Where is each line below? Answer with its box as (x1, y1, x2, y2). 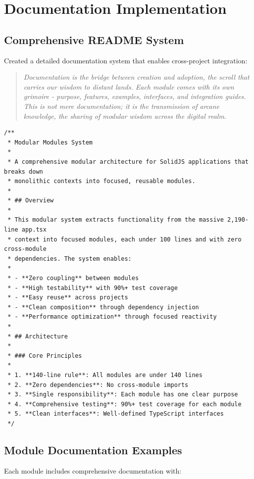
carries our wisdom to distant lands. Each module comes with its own (23, 81, 234, 92)
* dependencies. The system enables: (7, 255, 132, 262)
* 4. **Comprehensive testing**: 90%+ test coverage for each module (7, 400, 242, 408)
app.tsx (21, 226, 47, 234)
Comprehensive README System (4, 32, 184, 47)
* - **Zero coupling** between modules (7, 275, 139, 282)
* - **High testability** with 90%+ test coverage (7, 284, 178, 291)
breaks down (4, 168, 43, 175)
